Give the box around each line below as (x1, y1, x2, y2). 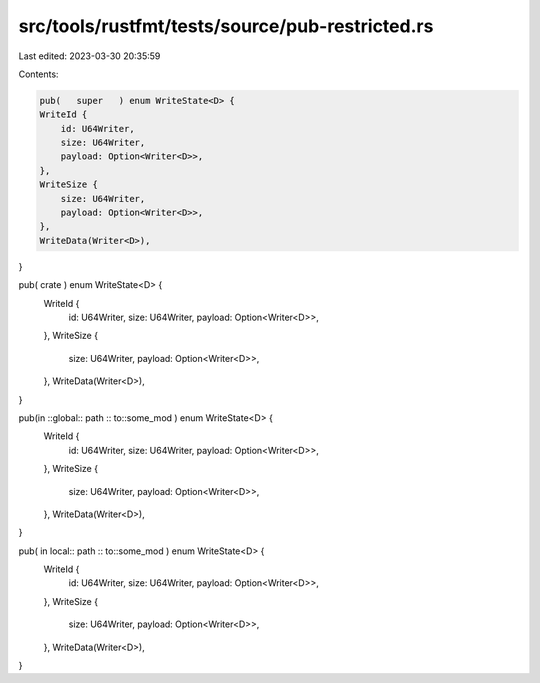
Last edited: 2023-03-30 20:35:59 (18, 50, 161, 62)
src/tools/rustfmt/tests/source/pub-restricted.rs (18, 15, 434, 37)
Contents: (18, 68, 59, 80)
